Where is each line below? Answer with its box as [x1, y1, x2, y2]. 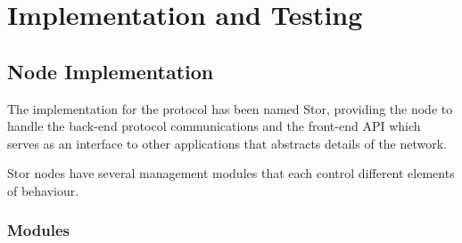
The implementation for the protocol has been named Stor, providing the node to [7, 99, 453, 117]
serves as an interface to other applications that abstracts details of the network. [7, 134, 448, 152]
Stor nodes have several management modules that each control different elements [7, 164, 455, 182]
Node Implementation [7, 57, 214, 85]
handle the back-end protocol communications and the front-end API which [7, 117, 421, 135]
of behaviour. [7, 181, 79, 199]
